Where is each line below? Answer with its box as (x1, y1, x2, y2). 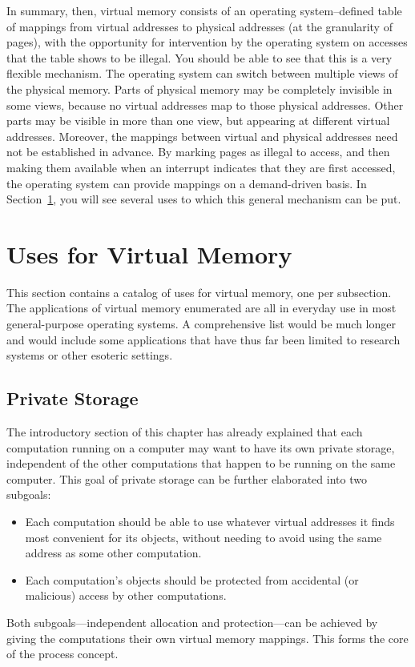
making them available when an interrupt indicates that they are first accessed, (6, 159, 396, 175)
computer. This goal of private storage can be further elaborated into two (6, 470, 367, 487)
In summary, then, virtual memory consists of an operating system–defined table (6, 2, 402, 18)
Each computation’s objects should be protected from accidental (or (25, 571, 359, 588)
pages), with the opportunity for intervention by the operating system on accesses (6, 34, 408, 50)
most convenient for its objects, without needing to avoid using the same (25, 528, 382, 545)
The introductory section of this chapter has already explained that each (6, 424, 363, 440)
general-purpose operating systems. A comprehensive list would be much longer (6, 315, 396, 332)
